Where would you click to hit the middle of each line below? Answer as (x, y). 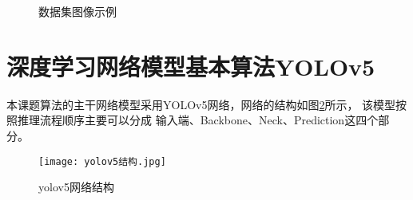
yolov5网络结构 (76, 187)
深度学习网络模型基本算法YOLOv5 (191, 66)
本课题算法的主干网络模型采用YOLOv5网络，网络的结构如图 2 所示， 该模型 (201, 104)
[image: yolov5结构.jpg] (102, 161)
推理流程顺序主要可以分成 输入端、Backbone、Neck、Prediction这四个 (198, 120)
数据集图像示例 (77, 11)
